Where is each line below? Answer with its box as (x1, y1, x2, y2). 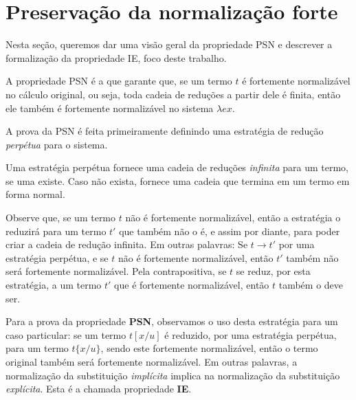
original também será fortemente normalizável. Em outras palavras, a (5, 355, 298, 368)
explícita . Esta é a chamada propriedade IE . (5, 381, 192, 396)
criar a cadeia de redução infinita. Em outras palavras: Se (5, 237, 248, 252)
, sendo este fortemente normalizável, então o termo (100, 341, 318, 355)
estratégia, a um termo (5, 278, 102, 292)
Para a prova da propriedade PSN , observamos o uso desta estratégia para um (5, 314, 338, 329)
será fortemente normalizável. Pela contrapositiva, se (5, 264, 227, 278)
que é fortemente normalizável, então (114, 278, 269, 292)
